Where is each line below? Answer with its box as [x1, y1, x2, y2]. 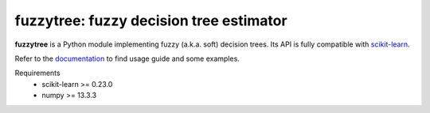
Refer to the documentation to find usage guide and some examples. [14, 54, 240, 63]
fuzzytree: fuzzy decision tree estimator [14, 12, 287, 29]
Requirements [14, 68, 61, 78]
